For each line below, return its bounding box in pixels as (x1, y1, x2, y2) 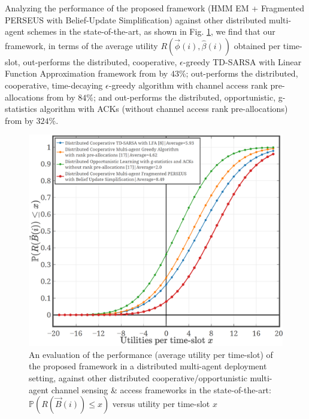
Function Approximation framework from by (5, 67, 168, 80)
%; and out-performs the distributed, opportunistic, (86, 90, 276, 103)
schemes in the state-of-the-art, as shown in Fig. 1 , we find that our (27, 25, 275, 38)
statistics (5, 102, 37, 115)
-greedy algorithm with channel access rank (108, 78, 268, 91)
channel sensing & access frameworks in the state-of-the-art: (51, 383, 271, 396)
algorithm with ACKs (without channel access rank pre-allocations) (40, 102, 288, 115)
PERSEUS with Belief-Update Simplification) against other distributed (5, 13, 266, 26)
